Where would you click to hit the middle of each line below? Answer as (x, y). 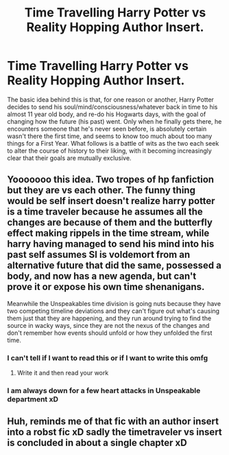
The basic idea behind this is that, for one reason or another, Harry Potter (111, 99)
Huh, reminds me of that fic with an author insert (113, 422)
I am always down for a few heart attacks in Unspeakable (104, 390)
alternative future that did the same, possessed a (114, 266)
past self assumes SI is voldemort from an (99, 255)
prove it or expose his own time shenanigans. (106, 287)
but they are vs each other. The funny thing (101, 190)
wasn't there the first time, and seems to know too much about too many (110, 136)
